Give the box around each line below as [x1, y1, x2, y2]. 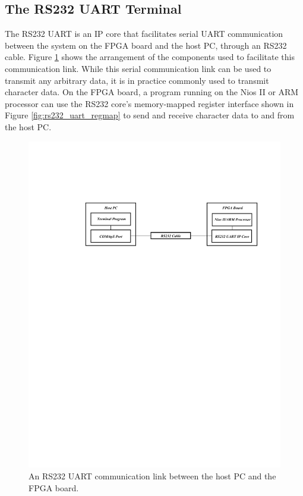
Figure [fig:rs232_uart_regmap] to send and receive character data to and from [5, 109, 295, 121]
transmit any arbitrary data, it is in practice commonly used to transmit [5, 74, 269, 86]
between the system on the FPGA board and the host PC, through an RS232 [5, 39, 287, 51]
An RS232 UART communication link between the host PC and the [29, 470, 276, 482]
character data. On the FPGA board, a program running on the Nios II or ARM [5, 86, 299, 98]
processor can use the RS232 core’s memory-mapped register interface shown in [5, 97, 294, 109]
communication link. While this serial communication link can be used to [5, 62, 272, 74]
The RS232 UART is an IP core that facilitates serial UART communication [5, 27, 283, 40]
